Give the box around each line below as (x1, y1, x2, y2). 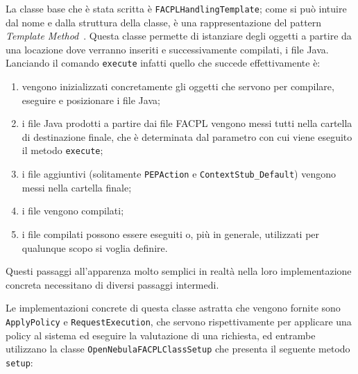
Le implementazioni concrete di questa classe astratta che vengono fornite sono (6, 300, 341, 315)
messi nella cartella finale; (22, 180, 132, 194)
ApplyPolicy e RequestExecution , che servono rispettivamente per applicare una (6, 314, 352, 328)
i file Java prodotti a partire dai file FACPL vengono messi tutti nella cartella (22, 116, 352, 130)
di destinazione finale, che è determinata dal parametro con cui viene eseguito (22, 129, 352, 144)
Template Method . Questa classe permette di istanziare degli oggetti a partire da (6, 28, 352, 43)
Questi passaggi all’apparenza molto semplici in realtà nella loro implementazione (6, 264, 352, 278)
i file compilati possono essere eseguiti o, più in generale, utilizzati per (22, 226, 320, 241)
